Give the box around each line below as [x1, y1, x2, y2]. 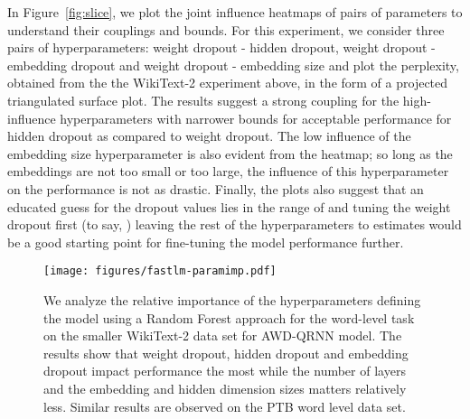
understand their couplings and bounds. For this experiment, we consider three [7, 20, 445, 39]
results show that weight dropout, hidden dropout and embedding [43, 343, 409, 362]
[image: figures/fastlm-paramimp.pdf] [43, 265, 277, 278]
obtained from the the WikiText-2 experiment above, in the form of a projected [7, 73, 448, 92]
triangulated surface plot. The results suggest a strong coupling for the [7, 90, 399, 109]
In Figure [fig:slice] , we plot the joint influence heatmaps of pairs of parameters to [7, 3, 463, 21]
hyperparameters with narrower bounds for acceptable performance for [60, 108, 452, 127]
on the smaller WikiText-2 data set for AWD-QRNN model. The [43, 326, 402, 345]
